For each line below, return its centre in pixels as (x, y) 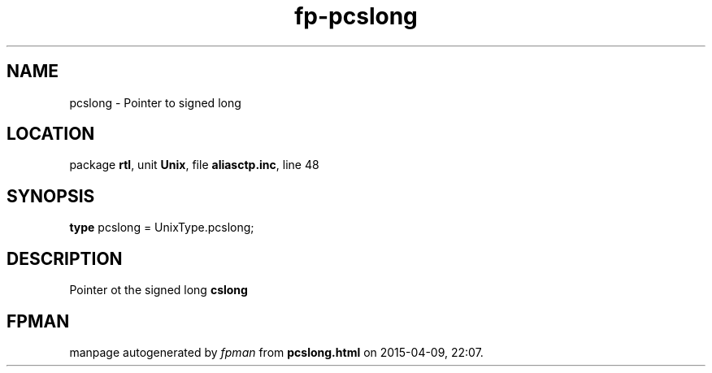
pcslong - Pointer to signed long (155, 102)
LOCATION (51, 134)
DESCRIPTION (65, 258)
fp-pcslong (356, 16)
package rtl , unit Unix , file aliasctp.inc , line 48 (194, 165)
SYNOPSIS (51, 196)
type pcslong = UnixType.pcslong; (162, 228)
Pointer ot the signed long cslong (158, 290)
